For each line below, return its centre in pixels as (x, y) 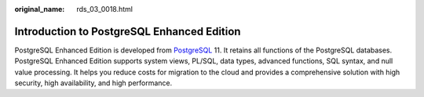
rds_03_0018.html (105, 9)
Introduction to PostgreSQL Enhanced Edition (128, 31)
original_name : (40, 9)
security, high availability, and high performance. (93, 83)
